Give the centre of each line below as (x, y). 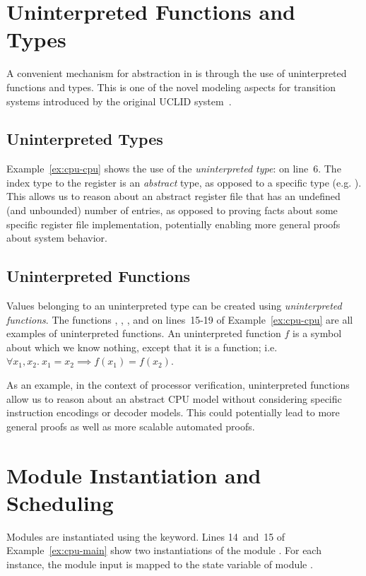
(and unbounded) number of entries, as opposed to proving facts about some (172, 210)
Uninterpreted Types (85, 139)
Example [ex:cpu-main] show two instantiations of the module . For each (164, 550)
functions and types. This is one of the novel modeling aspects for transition (171, 87)
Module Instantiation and (134, 475)
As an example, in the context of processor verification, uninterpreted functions (178, 385)
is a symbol (317, 333)
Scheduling (60, 502)
